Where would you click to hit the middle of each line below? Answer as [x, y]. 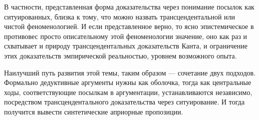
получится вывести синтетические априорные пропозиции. [94, 111]
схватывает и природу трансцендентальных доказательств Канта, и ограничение [126, 46]
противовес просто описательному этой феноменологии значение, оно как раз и [126, 36]
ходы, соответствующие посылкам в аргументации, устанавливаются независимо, [128, 92]
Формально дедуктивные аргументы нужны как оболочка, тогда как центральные [128, 82]
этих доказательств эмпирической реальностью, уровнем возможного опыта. [120, 55]
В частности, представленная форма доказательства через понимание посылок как [129, 6]
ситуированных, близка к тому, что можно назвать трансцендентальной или [120, 16]
